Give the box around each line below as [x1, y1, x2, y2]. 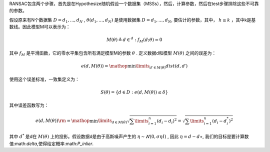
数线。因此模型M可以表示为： [9, 24, 70, 30]
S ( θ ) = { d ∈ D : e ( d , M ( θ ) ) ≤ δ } [100, 89, 168, 95]
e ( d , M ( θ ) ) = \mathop [80, 63, 127, 69]
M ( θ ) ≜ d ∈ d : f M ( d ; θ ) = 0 [106, 36, 162, 44]
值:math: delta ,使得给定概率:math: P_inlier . [9, 140, 94, 146]
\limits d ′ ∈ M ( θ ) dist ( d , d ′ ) [135, 63, 188, 70]
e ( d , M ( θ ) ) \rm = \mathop [35, 118, 90, 123]
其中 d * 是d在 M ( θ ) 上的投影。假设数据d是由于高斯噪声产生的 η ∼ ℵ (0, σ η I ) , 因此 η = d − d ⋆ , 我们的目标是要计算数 [9, 133, 249, 139]
